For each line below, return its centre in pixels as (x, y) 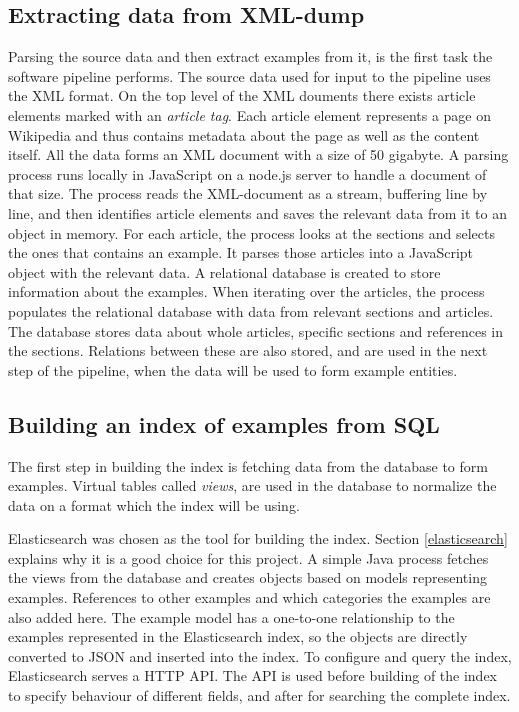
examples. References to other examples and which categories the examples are (249, 597)
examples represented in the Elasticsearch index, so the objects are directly (238, 636)
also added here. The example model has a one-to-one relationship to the (231, 616)
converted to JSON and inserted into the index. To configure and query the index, (260, 655)
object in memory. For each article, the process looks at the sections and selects (251, 232)
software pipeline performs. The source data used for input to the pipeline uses (249, 75)
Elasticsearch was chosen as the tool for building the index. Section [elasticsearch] (258, 538)
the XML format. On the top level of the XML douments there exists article (242, 95)
